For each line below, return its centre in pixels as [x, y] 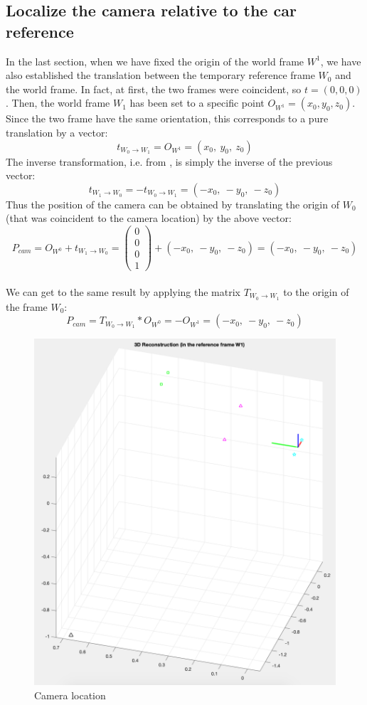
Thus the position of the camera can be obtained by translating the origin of [172, 204]
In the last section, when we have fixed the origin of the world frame [155, 61]
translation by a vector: [57, 132]
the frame [27, 306]
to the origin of [316, 291]
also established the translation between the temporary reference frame [160, 75]
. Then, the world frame [58, 103]
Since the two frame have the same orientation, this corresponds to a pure [167, 118]
